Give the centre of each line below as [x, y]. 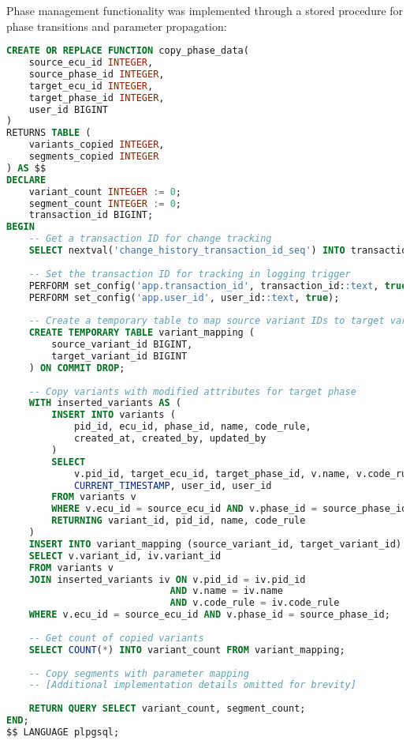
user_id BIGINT [68, 109]
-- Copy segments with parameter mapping [139, 673]
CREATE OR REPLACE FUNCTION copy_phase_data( [128, 51]
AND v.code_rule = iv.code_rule [255, 603]
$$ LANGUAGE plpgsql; [63, 732]
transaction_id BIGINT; [91, 215]
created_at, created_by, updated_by [170, 439]
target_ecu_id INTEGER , [91, 86]
